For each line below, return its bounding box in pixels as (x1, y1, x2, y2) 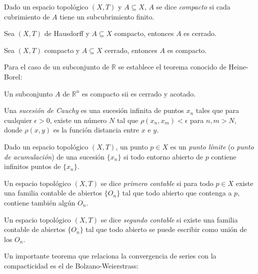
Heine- (228, 61, 248, 72)
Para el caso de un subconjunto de (4, 61, 109, 72)
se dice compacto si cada (156, 1, 230, 11)
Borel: (4, 71, 22, 81)
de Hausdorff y (44, 28, 89, 38)
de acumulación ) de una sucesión (4, 151, 105, 161)
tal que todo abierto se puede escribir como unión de (85, 224, 247, 234)
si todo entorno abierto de (123, 151, 203, 161)
